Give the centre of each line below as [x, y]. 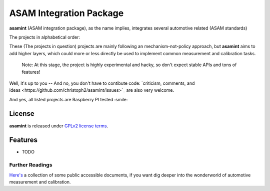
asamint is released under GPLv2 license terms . [59, 126]
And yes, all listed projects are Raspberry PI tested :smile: [68, 99]
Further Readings [31, 165]
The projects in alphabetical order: [44, 37]
